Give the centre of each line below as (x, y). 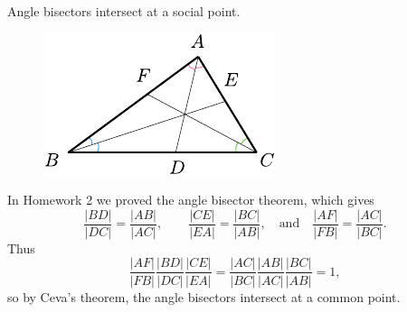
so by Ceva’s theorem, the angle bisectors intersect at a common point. (204, 296)
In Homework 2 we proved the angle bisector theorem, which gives (191, 200)
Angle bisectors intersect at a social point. (124, 11)
